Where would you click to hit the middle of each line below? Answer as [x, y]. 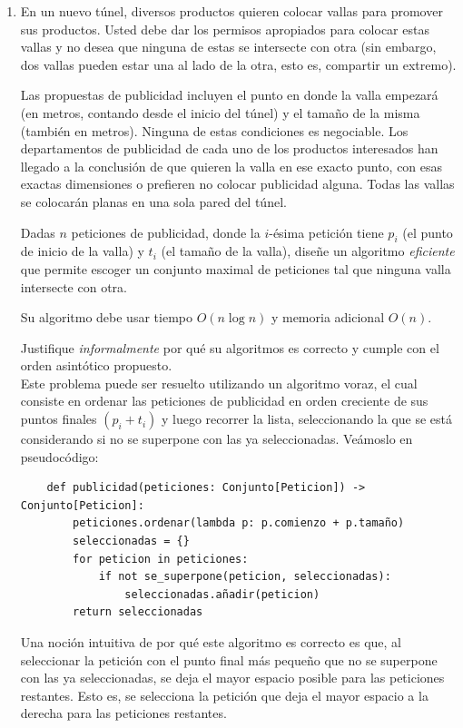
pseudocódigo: [59, 456]
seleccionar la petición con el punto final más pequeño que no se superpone [229, 659]
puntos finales [59, 419]
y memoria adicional [328, 317]
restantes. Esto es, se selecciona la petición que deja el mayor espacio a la [224, 695]
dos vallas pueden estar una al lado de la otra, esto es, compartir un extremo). [238, 64]
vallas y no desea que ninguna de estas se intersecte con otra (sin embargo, [228, 47]
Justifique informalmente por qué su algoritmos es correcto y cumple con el [230, 347]
